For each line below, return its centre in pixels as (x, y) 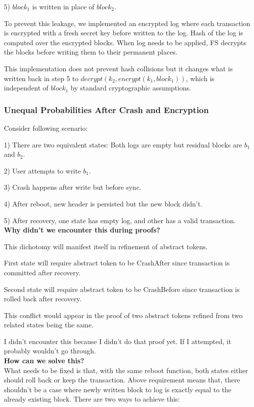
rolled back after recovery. (43, 299)
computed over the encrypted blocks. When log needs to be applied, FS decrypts (125, 42)
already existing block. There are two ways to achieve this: (92, 399)
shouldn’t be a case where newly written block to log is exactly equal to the (118, 389)
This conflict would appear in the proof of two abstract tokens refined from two (123, 315)
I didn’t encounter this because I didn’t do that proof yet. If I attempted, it (118, 341)
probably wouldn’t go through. (50, 351)
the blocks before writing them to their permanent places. (91, 52)
